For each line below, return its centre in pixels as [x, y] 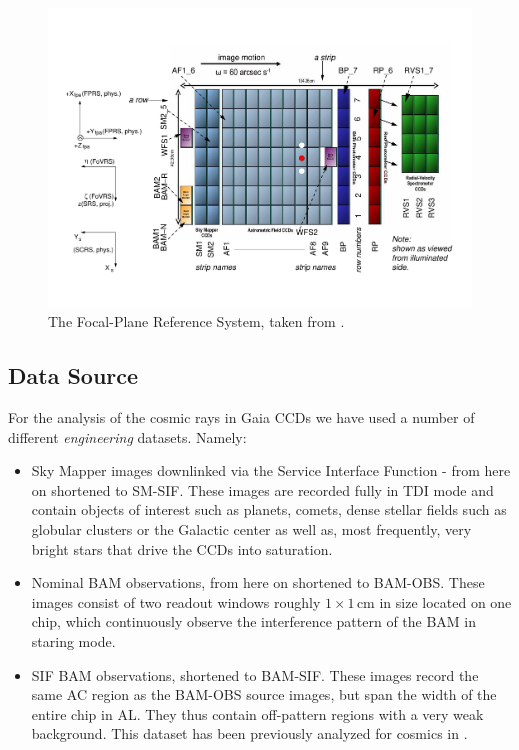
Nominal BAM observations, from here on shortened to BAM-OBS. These [258, 582]
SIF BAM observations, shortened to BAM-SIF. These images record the [255, 674]
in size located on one [445, 601]
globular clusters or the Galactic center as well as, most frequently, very [251, 529]
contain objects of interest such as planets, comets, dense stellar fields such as [269, 509]
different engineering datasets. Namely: [127, 436]
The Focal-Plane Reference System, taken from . [196, 321]
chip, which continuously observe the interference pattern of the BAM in [254, 621]
